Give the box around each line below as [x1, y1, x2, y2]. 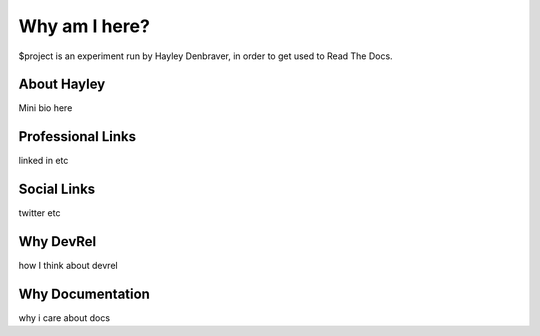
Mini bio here [18, 102, 73, 114]
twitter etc [18, 207, 61, 219]
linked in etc [18, 155, 69, 167]
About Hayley [18, 76, 106, 93]
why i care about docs [18, 312, 110, 324]
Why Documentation [18, 285, 150, 302]
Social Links [18, 181, 96, 198]
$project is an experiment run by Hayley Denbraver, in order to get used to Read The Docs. [18, 50, 394, 62]
